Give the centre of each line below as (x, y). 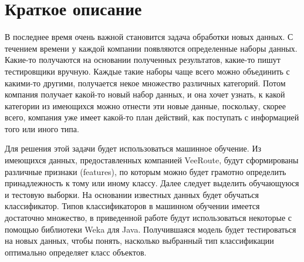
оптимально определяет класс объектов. (76, 252)
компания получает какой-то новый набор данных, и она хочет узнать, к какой (145, 94)
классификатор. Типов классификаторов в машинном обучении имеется (132, 206)
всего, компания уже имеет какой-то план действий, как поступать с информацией (152, 117)
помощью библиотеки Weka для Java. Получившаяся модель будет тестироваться (151, 229)
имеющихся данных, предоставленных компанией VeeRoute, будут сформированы (152, 160)
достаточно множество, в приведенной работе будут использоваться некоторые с (148, 218)
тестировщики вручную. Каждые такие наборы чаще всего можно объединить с (147, 71)
